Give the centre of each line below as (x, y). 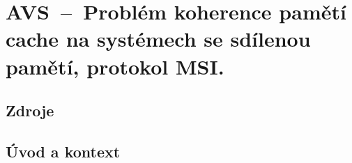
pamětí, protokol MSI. (115, 66)
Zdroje (30, 110)
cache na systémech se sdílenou (158, 39)
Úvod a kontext (63, 151)
